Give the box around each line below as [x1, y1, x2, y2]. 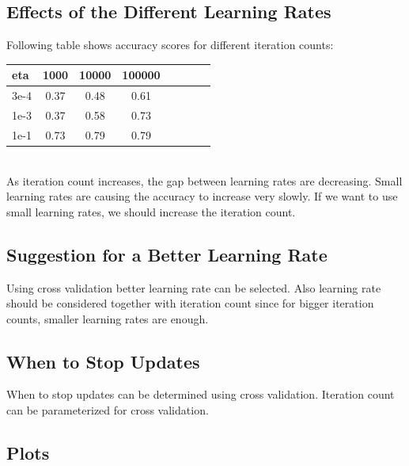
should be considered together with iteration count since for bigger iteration [6, 295, 374, 311]
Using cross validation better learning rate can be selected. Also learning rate [6, 279, 381, 296]
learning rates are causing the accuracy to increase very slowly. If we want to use [6, 188, 398, 204]
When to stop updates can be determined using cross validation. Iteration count [6, 386, 395, 403]
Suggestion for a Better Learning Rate [6, 242, 328, 266]
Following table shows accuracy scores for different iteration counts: [6, 36, 334, 53]
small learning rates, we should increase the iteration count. [6, 203, 296, 220]
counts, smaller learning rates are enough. [6, 310, 209, 327]
